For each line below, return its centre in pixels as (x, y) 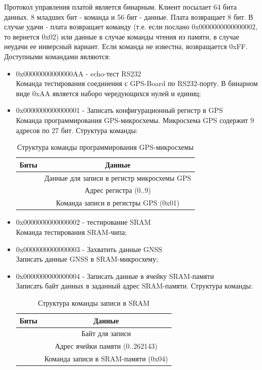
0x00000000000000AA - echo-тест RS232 (78, 73)
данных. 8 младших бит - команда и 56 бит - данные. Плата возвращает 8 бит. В (129, 16)
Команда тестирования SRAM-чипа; (71, 232)
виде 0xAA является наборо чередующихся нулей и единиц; (109, 93)
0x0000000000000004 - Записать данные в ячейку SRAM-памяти (115, 276)
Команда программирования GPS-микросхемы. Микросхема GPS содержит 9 (135, 120)
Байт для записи (106, 333)
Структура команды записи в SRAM (94, 302)
